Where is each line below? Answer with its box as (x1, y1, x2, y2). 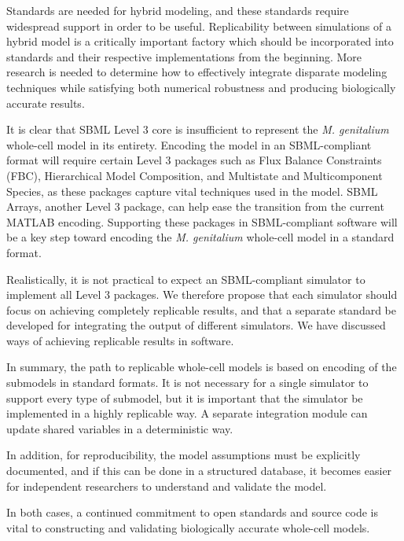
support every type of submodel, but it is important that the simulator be (6, 389, 363, 406)
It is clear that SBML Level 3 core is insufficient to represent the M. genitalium (6, 121, 389, 138)
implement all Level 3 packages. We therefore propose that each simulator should (6, 286, 398, 303)
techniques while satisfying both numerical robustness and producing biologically (6, 79, 396, 95)
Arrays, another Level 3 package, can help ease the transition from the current (6, 198, 384, 215)
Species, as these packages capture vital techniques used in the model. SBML (6, 182, 378, 199)
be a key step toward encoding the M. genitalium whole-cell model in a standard (6, 229, 395, 245)
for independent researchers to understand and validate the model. (6, 477, 327, 494)
